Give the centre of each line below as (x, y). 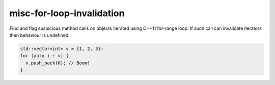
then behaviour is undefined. (39, 35)
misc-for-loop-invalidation (67, 13)
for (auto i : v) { (44, 56)
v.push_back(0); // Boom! (58, 63)
